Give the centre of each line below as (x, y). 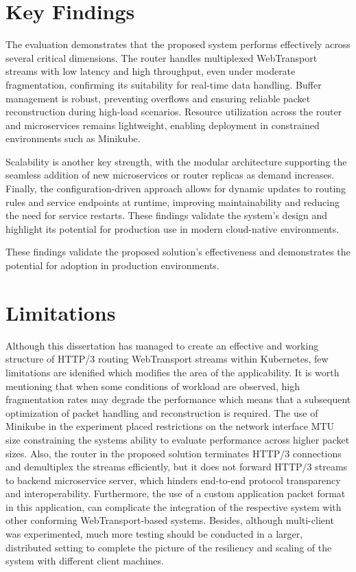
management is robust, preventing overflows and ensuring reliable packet (158, 98)
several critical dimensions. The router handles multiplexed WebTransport (162, 57)
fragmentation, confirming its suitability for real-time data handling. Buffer (164, 84)
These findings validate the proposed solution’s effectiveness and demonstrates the (178, 252)
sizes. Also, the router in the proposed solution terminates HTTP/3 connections (174, 453)
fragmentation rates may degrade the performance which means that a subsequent (178, 399)
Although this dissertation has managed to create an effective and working (162, 345)
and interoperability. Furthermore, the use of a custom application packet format (176, 493)
